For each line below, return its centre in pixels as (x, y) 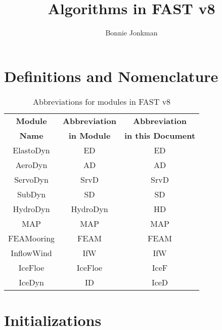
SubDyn (31, 194)
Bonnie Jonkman (131, 33)
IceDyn (31, 282)
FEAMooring (32, 238)
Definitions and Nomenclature (111, 76)
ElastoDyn (31, 150)
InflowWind (31, 253)
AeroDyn (31, 164)
